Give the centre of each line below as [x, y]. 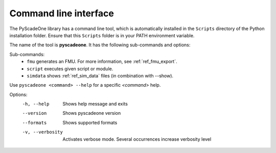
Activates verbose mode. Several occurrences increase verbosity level [137, 139]
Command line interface [62, 13]
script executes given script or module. [70, 68]
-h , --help [36, 104]
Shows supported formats [90, 122]
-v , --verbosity [43, 132]
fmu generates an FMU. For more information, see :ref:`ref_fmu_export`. [102, 62]
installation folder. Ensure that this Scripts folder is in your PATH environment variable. [102, 35]
